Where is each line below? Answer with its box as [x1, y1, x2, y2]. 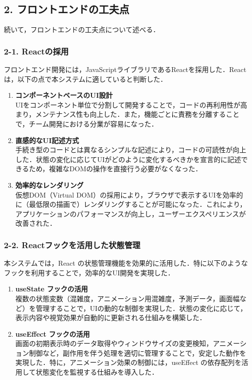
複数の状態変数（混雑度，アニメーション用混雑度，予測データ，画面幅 [15, 293, 240, 303]
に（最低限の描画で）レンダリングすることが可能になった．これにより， [15, 199, 247, 209]
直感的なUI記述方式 [15, 135, 79, 145]
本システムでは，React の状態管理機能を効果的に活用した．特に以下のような [4, 258, 248, 268]
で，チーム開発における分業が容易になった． [15, 118, 158, 128]
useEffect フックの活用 [15, 328, 90, 339]
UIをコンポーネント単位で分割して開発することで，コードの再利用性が [15, 99, 240, 109]
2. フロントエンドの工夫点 [4, 1, 129, 17]
